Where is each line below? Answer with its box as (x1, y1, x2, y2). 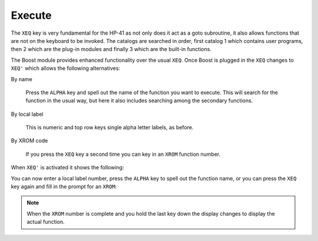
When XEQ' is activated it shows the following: (11, 164, 124, 171)
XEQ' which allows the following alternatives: (11, 65, 121, 72)
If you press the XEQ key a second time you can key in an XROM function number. (25, 150, 221, 158)
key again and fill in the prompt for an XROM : (11, 183, 117, 190)
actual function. (26, 218, 65, 226)
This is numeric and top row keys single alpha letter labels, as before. (25, 124, 194, 131)
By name (11, 75, 32, 82)
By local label (11, 111, 44, 118)
